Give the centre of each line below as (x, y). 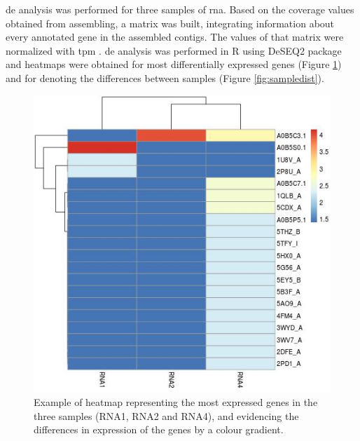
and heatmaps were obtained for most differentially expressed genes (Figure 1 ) (174, 64)
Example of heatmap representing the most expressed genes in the (176, 402)
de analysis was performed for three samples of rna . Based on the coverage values (180, 9)
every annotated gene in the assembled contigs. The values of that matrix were (175, 37)
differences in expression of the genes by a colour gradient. (159, 429)
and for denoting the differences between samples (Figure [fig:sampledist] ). (165, 77)
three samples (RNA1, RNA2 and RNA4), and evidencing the (166, 415)
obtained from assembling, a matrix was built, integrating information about (170, 23)
